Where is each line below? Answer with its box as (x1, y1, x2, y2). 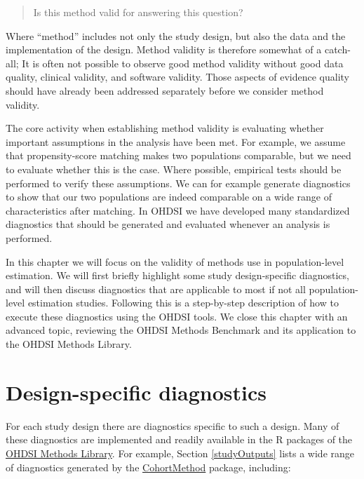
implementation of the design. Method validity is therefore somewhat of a (6, 42, 322, 57)
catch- (324, 42, 351, 57)
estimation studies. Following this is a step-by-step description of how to (27, 295, 339, 310)
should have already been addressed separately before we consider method (6, 83, 324, 97)
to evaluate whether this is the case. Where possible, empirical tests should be (6, 161, 342, 176)
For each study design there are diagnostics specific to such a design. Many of (6, 418, 339, 433)
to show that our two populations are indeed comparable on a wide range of (6, 189, 332, 204)
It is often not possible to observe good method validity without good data (22, 55, 344, 70)
